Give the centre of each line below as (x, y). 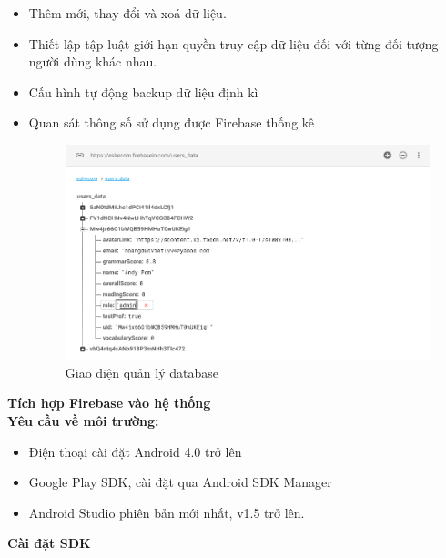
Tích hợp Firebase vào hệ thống (109, 403)
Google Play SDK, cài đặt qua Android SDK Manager (180, 482)
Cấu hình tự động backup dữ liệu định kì (143, 91)
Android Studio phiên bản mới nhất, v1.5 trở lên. (167, 512)
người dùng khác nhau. (93, 61)
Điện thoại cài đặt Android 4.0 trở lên (135, 451)
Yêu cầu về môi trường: (83, 420)
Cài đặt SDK (49, 543)
